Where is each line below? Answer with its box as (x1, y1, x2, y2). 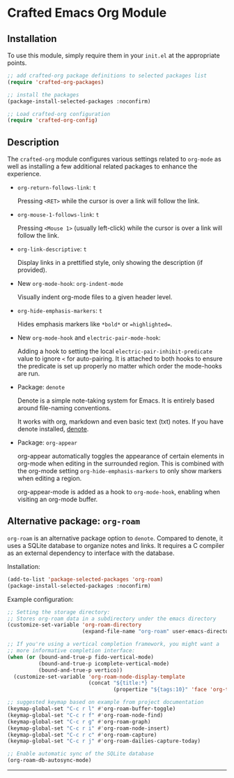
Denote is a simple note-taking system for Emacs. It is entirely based (17, 396, 214, 405)
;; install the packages (7, 91, 79, 99)
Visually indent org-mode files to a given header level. (17, 293, 173, 301)
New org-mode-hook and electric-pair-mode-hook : (17, 333, 162, 342)
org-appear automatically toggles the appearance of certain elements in (17, 452, 224, 461)
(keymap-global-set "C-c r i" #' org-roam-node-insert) (7, 725, 170, 732)
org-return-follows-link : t (17, 183, 96, 192)
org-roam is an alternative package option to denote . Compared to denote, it (7, 533, 224, 542)
